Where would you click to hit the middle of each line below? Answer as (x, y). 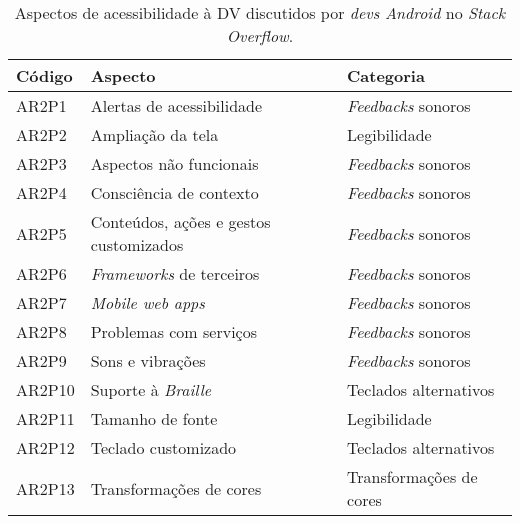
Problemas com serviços (174, 331)
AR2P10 (45, 389)
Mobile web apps (147, 302)
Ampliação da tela (154, 134)
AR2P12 (45, 447)
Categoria (386, 75)
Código (44, 75)
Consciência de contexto (174, 192)
